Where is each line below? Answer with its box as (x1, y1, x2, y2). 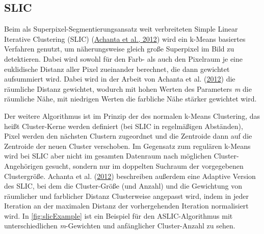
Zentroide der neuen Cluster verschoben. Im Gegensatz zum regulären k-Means (4, 140, 251, 151)
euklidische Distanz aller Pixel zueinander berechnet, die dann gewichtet (4, 63, 230, 74)
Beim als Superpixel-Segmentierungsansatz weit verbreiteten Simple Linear (4, 23, 238, 34)
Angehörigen (4, 160, 43, 171)
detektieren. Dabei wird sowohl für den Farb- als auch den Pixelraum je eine (4, 53, 243, 64)
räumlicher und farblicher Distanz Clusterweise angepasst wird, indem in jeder (4, 190, 249, 201)
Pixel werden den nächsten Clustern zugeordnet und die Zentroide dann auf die (4, 131, 252, 141)
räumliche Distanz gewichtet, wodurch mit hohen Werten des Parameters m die (4, 83, 252, 94)
